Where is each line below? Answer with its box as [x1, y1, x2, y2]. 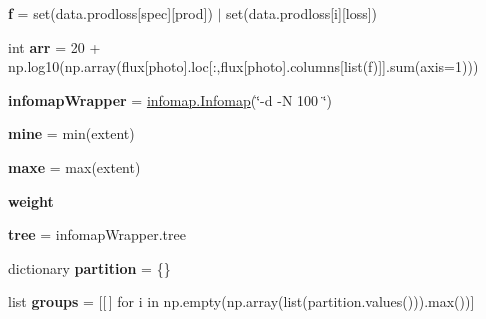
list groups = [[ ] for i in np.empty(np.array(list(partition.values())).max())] [8, 291, 475, 312]
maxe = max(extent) [8, 156, 141, 177]
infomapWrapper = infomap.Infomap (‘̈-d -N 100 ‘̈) [8, 89, 333, 110]
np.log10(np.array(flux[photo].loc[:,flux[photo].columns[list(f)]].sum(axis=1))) [8, 56, 479, 77]
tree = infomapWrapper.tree [8, 224, 186, 245]
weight [8, 190, 54, 211]
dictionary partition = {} [8, 257, 171, 278]
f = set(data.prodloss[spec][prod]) [8, 3, 213, 23]
